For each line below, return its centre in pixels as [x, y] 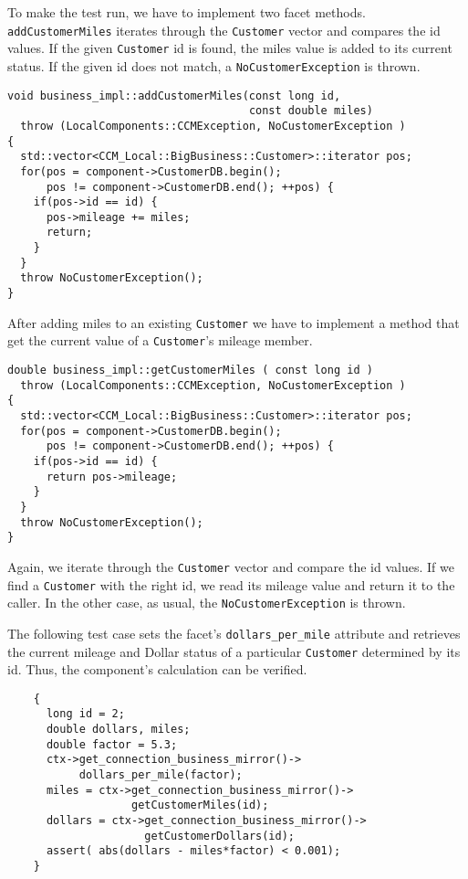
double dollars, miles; [118, 730]
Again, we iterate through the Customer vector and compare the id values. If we [231, 566]
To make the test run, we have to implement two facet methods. [187, 12]
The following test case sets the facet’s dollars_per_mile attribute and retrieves [234, 633]
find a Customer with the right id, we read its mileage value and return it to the [231, 584]
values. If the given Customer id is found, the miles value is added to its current [230, 48]
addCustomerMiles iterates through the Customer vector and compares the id [224, 30]
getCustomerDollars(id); [219, 836]
